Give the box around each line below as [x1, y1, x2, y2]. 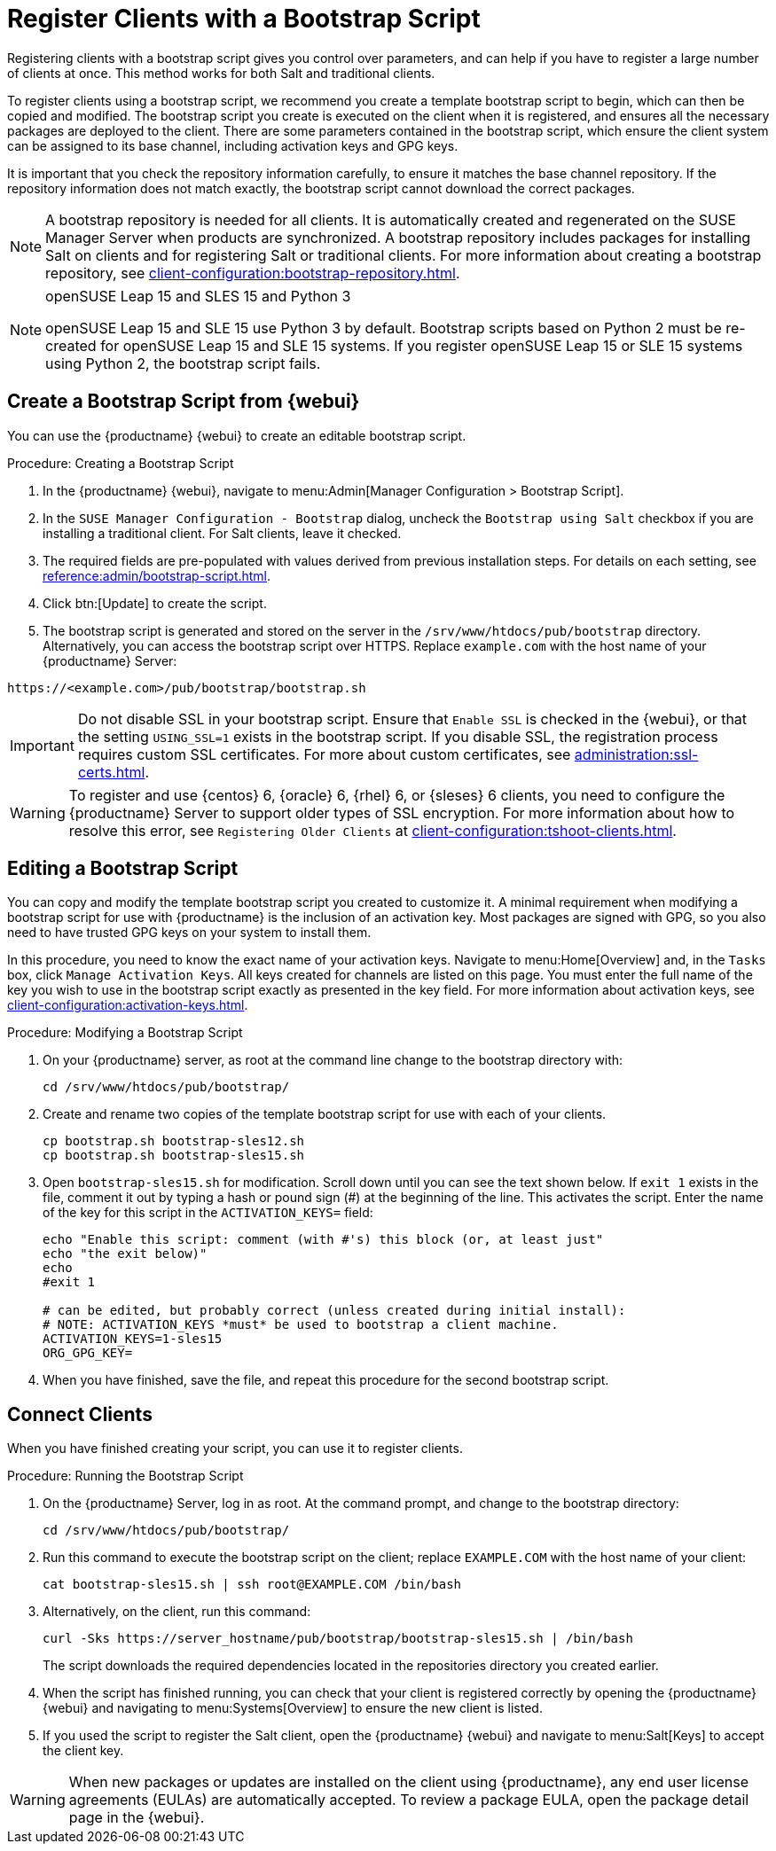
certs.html [77, 762, 145, 781]
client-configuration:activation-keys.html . [7, 997, 248, 1013]
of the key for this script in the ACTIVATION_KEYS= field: [43, 1205, 373, 1221]
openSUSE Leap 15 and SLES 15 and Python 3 [45, 286, 351, 305]
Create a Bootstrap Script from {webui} [7, 390, 360, 413]
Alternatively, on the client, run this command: [43, 1604, 311, 1620]
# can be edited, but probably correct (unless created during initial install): [43, 1303, 626, 1318]
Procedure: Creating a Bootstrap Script [7, 455, 234, 471]
